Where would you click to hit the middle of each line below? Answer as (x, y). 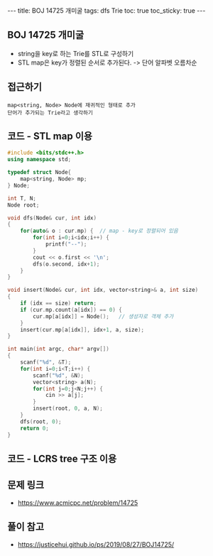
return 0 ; (35, 428)
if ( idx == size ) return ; (59, 303)
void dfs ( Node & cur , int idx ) (52, 218)
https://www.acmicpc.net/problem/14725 (78, 503)
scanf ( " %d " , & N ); (58, 375)
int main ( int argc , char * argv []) (59, 349)
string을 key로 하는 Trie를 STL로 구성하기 (76, 53)
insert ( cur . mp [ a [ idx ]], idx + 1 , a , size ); (82, 329)
